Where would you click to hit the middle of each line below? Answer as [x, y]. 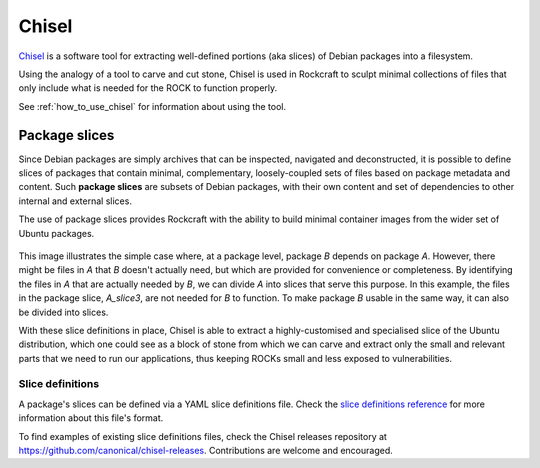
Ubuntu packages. [56, 233]
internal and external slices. [75, 201]
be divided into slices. [63, 312]
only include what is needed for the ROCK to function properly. [148, 88]
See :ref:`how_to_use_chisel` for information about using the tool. [152, 106]
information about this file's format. [91, 418]
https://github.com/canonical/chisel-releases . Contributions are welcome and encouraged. [206, 451]
